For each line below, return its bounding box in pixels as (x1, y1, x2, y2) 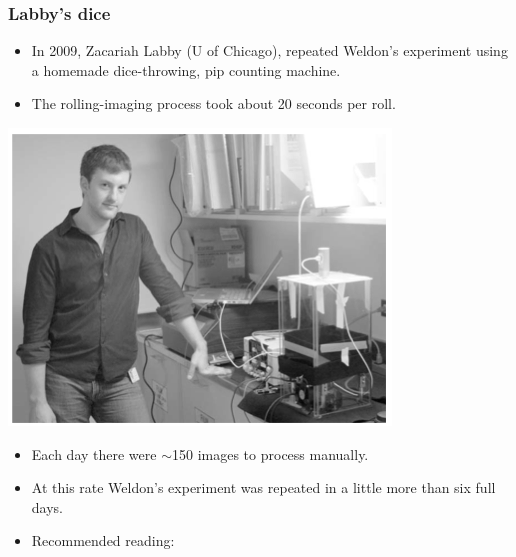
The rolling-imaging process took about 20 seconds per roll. (31, 93, 396, 114)
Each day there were (31, 443, 157, 464)
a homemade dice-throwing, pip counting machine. (31, 59, 341, 80)
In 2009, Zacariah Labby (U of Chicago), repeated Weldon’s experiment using (31, 40, 508, 61)
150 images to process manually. (172, 443, 369, 464)
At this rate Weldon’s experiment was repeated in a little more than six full (31, 477, 496, 498)
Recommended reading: (31, 530, 175, 551)
